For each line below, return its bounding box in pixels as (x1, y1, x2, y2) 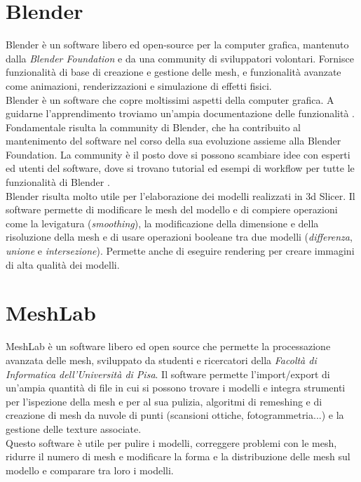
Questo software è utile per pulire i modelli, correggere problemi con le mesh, (6, 435, 337, 450)
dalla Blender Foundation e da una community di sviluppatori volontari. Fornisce (6, 51, 354, 65)
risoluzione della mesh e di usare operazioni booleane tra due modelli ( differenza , (6, 229, 353, 244)
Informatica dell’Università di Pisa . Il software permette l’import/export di (6, 366, 330, 381)
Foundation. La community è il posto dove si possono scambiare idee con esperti (6, 147, 350, 161)
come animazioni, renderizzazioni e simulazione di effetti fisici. (6, 78, 272, 93)
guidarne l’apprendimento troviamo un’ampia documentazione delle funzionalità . (6, 106, 355, 121)
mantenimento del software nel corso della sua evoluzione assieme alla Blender (6, 133, 341, 148)
